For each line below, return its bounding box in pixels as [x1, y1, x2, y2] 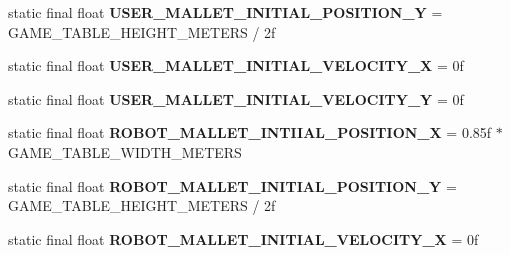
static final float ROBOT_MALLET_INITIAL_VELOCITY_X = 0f [8, 228, 479, 249]
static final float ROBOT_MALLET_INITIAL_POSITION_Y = [8, 175, 457, 196]
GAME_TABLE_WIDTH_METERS [8, 141, 242, 162]
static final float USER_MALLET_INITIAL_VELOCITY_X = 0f [8, 55, 464, 76]
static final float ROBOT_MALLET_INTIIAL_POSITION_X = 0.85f [8, 122, 492, 143]
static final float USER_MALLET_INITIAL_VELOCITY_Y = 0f [8, 88, 464, 109]
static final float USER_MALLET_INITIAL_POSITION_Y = [8, 2, 443, 22]
